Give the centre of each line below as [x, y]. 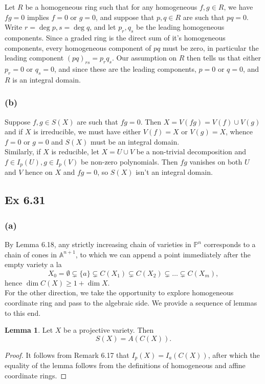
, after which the [234, 355]
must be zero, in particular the [211, 47]
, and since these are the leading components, [125, 68]
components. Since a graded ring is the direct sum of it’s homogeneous [115, 37]
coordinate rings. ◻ [36, 375]
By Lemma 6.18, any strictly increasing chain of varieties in [98, 244]
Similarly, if [23, 151]
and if [14, 132]
